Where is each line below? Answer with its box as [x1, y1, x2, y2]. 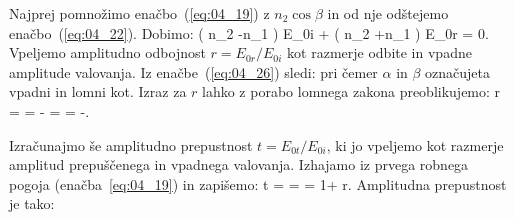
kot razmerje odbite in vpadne [287, 42, 472, 63]
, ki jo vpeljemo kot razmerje [326, 134, 504, 155]
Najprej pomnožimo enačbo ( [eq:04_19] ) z [9, 3, 270, 23]
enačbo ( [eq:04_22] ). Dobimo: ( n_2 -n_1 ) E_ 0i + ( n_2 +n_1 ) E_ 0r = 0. [9, 22, 489, 43]
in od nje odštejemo [327, 3, 449, 23]
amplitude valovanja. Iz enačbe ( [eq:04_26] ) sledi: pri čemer [9, 61, 378, 82]
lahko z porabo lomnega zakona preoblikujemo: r [202, 81, 501, 102]
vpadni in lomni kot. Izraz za [9, 81, 187, 102]
